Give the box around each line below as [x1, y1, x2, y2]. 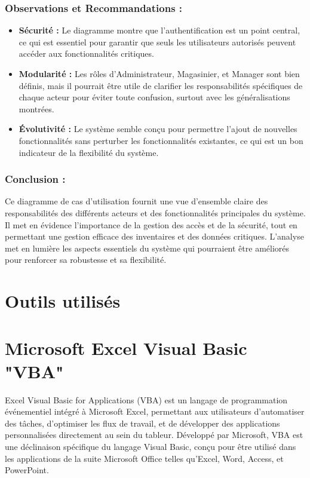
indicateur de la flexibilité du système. [19, 146, 159, 158]
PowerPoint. [5, 464, 49, 476]
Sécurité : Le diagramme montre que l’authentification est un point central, [19, 24, 300, 36]
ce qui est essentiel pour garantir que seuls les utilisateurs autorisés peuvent [19, 35, 296, 48]
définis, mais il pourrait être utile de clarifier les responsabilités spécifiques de [19, 79, 303, 91]
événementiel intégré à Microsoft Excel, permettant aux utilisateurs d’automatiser [5, 405, 305, 418]
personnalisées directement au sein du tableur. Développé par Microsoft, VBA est [5, 428, 303, 441]
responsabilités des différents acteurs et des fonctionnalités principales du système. [5, 206, 306, 219]
